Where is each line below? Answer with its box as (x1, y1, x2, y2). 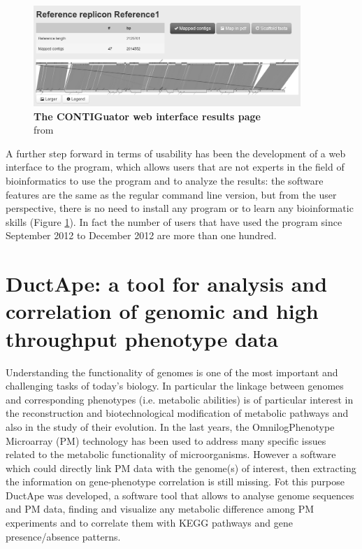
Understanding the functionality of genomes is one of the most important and (6, 364, 338, 379)
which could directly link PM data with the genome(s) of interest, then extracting (6, 460, 356, 475)
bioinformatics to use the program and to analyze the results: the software (6, 173, 324, 188)
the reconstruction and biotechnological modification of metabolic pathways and (6, 406, 349, 420)
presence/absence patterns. (6, 529, 121, 543)
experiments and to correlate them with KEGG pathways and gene (6, 515, 293, 530)
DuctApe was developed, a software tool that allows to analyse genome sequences (6, 487, 354, 502)
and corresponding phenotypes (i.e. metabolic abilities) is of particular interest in (6, 392, 354, 406)
